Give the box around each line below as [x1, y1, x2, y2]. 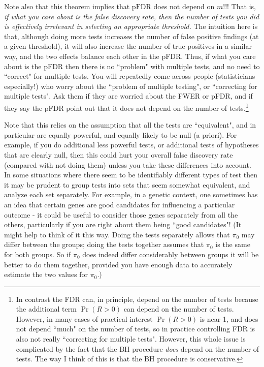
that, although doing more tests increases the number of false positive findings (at [4, 30, 259, 41]
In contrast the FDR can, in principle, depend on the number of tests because [16, 293, 258, 304]
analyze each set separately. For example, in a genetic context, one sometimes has [4, 189, 258, 200]
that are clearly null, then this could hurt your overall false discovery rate [4, 149, 233, 160]
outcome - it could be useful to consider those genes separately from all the [4, 209, 238, 220]
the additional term [16, 303, 77, 314]
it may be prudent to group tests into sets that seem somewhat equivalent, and [4, 179, 250, 190]
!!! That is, [223, 1, 256, 11]
